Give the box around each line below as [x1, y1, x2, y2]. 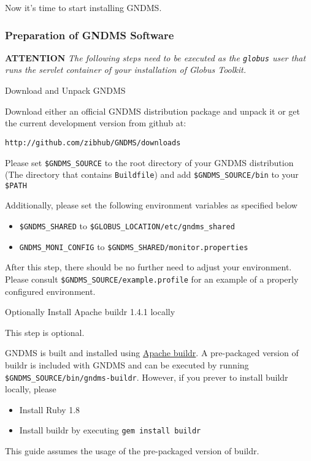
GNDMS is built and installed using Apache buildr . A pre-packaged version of [5, 346, 299, 359]
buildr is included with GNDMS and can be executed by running [5, 359, 249, 371]
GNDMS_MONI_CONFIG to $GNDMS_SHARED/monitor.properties [19, 240, 248, 253]
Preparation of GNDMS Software [5, 27, 174, 42]
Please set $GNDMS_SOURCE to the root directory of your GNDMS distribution [5, 156, 294, 169]
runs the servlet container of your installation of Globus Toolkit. [5, 63, 247, 76]
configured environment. [5, 284, 96, 297]
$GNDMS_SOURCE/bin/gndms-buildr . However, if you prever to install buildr [5, 370, 288, 383]
